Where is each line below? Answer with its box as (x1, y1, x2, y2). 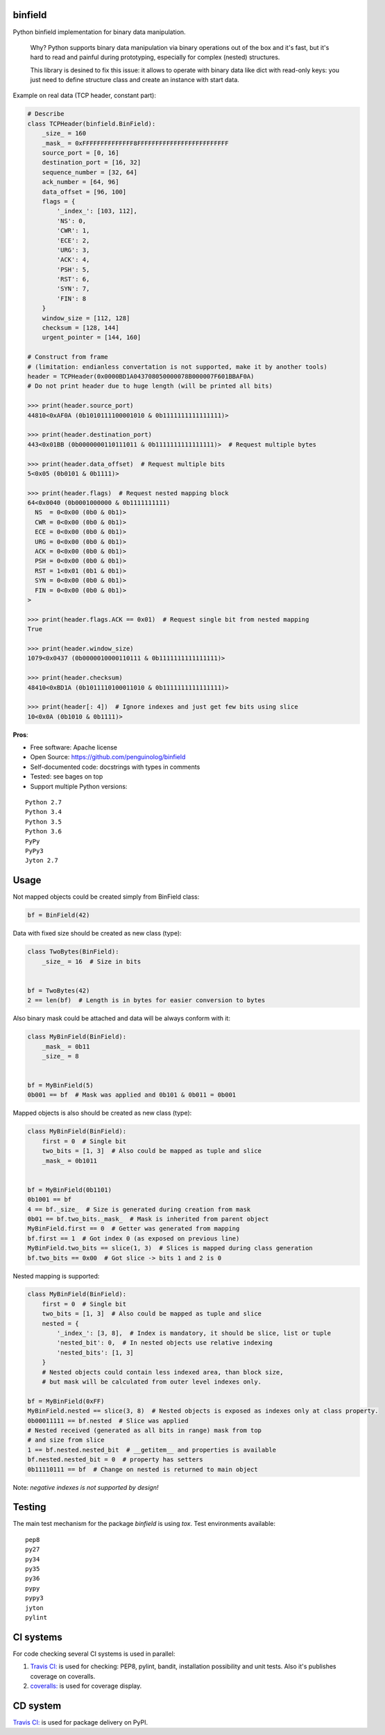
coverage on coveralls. (30, 1672, 96, 1680)
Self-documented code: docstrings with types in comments (30, 763, 200, 771)
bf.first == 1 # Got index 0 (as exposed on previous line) (27, 1234, 240, 1243)
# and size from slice (27, 1436, 105, 1444)
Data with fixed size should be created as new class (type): (12, 929, 182, 938)
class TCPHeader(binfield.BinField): (27, 119, 156, 128)
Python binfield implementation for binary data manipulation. (12, 28, 187, 36)
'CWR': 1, (56, 226, 90, 235)
